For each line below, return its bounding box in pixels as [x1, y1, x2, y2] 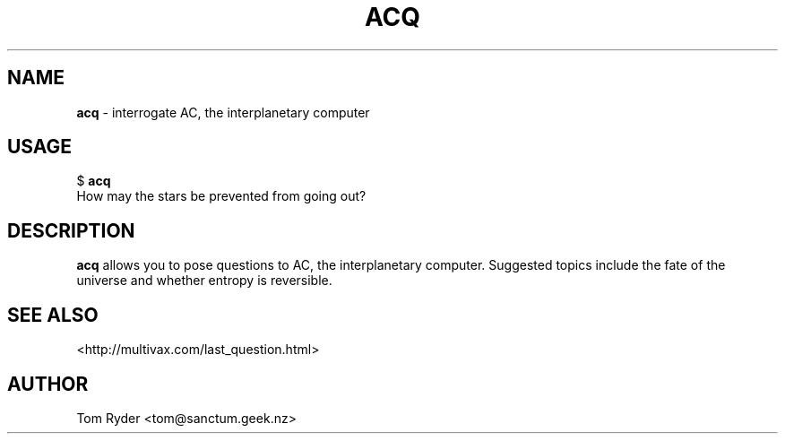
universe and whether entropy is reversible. [76, 272, 332, 289]
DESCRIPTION [7, 219, 135, 242]
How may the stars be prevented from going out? [76, 188, 367, 204]
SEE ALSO [7, 303, 99, 326]
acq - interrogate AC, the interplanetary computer [76, 104, 370, 120]
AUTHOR [7, 372, 89, 395]
